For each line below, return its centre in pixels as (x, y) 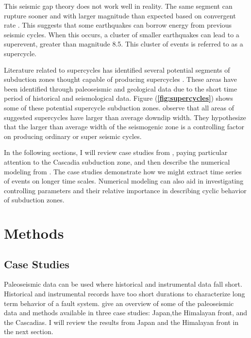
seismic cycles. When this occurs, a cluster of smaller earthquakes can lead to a (122, 34)
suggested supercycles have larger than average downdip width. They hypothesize (125, 117)
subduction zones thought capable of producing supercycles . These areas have (121, 79)
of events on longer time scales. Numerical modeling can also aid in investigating (124, 181)
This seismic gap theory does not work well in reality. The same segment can (118, 6)
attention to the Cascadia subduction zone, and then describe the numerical (117, 161)
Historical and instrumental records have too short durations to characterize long (125, 294)
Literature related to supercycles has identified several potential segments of (117, 69)
